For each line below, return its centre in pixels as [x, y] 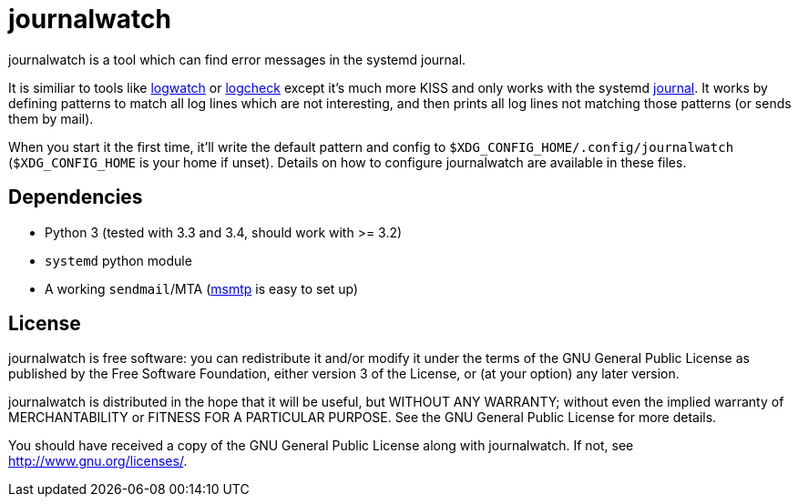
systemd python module [118, 260]
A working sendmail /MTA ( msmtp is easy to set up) [201, 288]
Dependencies [76, 197]
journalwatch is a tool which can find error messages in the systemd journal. [237, 59]
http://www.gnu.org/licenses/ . [98, 461]
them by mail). [51, 118]
